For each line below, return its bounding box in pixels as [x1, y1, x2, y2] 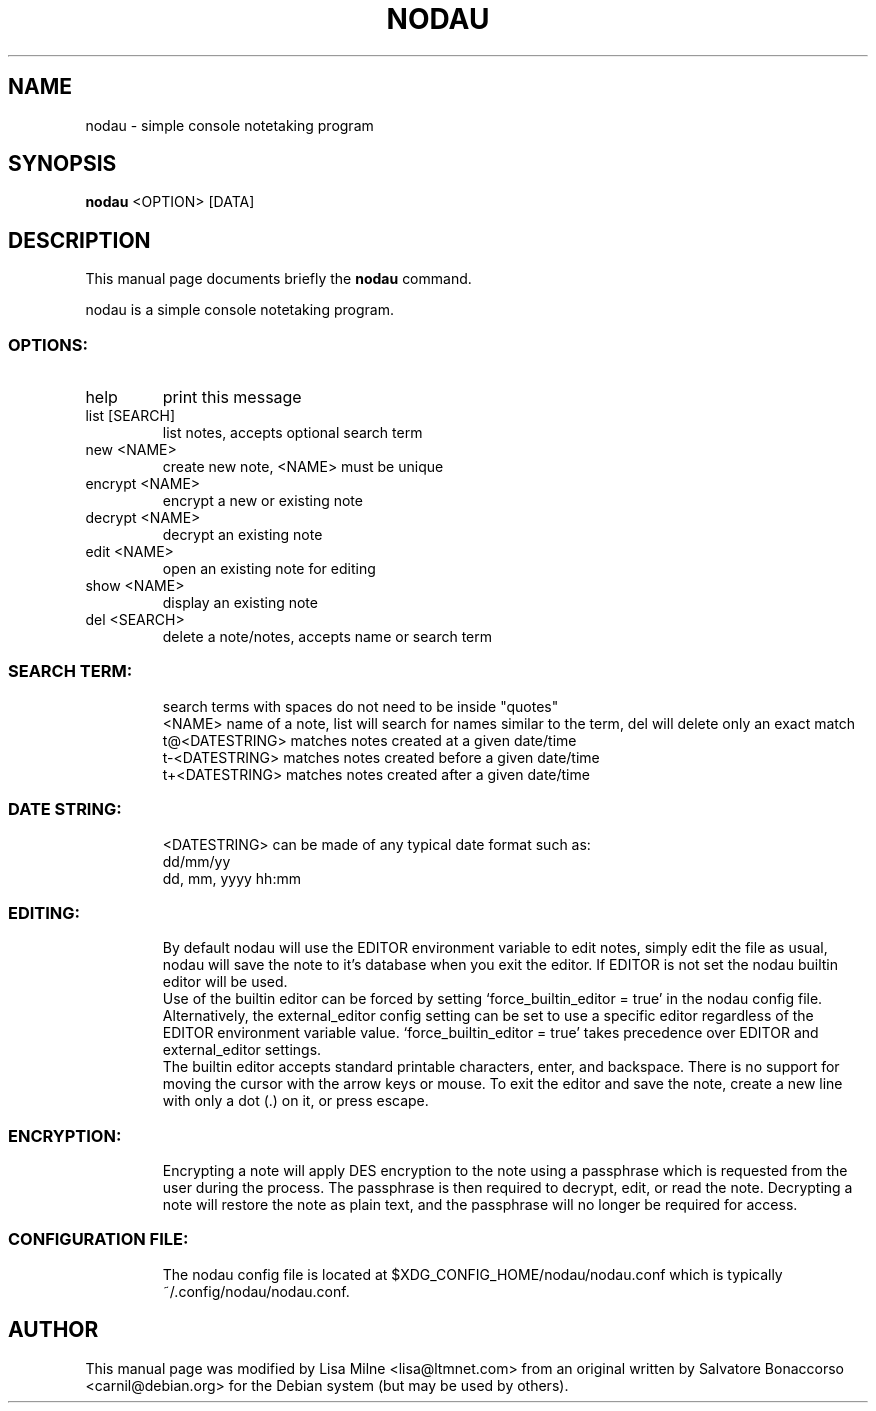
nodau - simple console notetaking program [85, 116, 374, 134]
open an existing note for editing [162, 560, 376, 578]
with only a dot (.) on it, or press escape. [162, 1092, 429, 1110]
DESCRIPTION [8, 227, 151, 253]
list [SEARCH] [85, 407, 175, 425]
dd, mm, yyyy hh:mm [162, 869, 301, 887]
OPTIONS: [8, 334, 88, 355]
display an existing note [162, 594, 318, 612]
